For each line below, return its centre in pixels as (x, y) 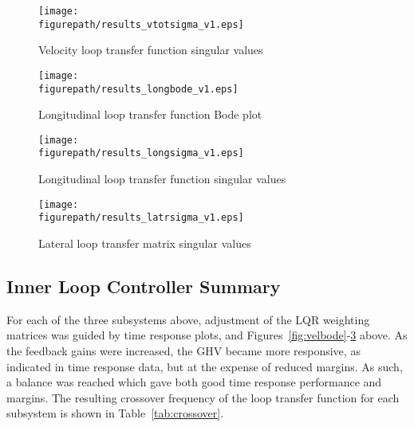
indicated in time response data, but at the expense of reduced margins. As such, (205, 366)
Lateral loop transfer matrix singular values (145, 243)
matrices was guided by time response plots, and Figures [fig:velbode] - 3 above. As (207, 335)
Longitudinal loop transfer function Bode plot (150, 114)
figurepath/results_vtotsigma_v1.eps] (141, 24)
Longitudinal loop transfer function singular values (162, 179)
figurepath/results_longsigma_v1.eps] (141, 153)
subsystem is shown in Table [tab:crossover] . (115, 413)
